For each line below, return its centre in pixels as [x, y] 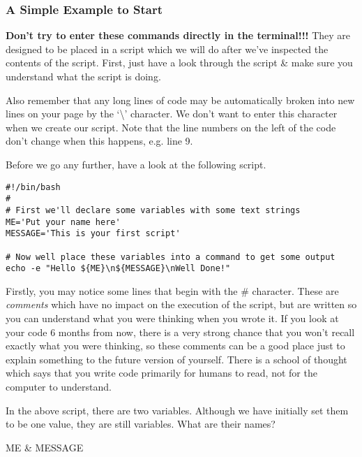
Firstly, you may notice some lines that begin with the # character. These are [172, 290]
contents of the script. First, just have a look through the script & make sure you [179, 63]
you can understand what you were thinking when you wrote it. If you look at [172, 318]
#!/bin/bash [33, 187]
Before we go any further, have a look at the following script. [136, 164]
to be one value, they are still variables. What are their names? [141, 424]
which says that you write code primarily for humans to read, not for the [161, 373]
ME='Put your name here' [63, 222]
